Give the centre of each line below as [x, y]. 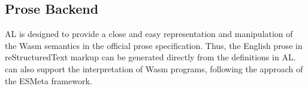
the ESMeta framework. [49, 80]
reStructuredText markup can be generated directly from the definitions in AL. [150, 57]
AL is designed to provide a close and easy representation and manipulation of [149, 34]
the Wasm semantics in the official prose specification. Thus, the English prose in [154, 45]
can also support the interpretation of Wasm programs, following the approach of [154, 68]
